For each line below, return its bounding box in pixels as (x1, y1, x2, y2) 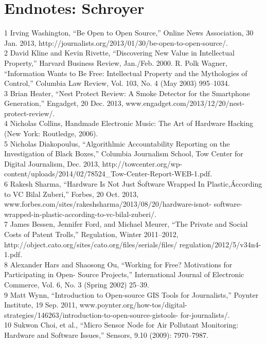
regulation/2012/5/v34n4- (179, 239, 261, 249)
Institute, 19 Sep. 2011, (4, 299, 78, 310)
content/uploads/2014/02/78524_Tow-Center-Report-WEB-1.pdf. (4, 168, 212, 179)
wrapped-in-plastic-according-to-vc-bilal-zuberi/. (4, 208, 156, 219)
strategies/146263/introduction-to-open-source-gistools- (4, 309, 179, 320)
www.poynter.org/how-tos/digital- (79, 299, 187, 310)
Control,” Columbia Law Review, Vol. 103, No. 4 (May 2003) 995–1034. (4, 78, 230, 88)
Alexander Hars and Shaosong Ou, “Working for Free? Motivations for (10, 259, 233, 269)
